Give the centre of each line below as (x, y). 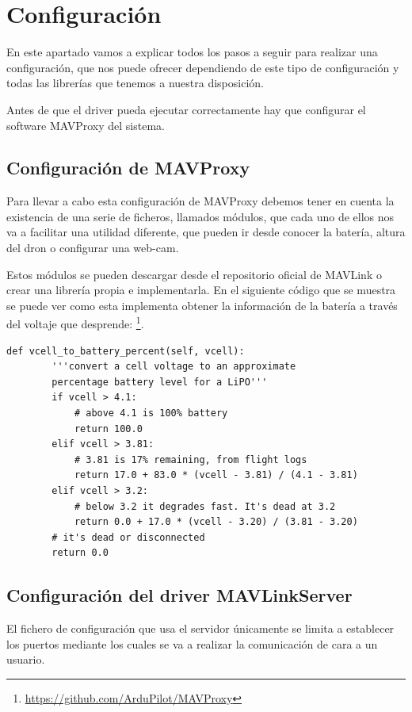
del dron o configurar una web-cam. (93, 248)
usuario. (26, 659)
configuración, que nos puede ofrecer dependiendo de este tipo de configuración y (203, 67)
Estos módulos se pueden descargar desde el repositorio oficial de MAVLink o (194, 274)
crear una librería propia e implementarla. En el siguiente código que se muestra (201, 290)
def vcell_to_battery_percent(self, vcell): (126, 351)
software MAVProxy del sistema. (86, 125)
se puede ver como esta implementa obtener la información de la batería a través (202, 305)
